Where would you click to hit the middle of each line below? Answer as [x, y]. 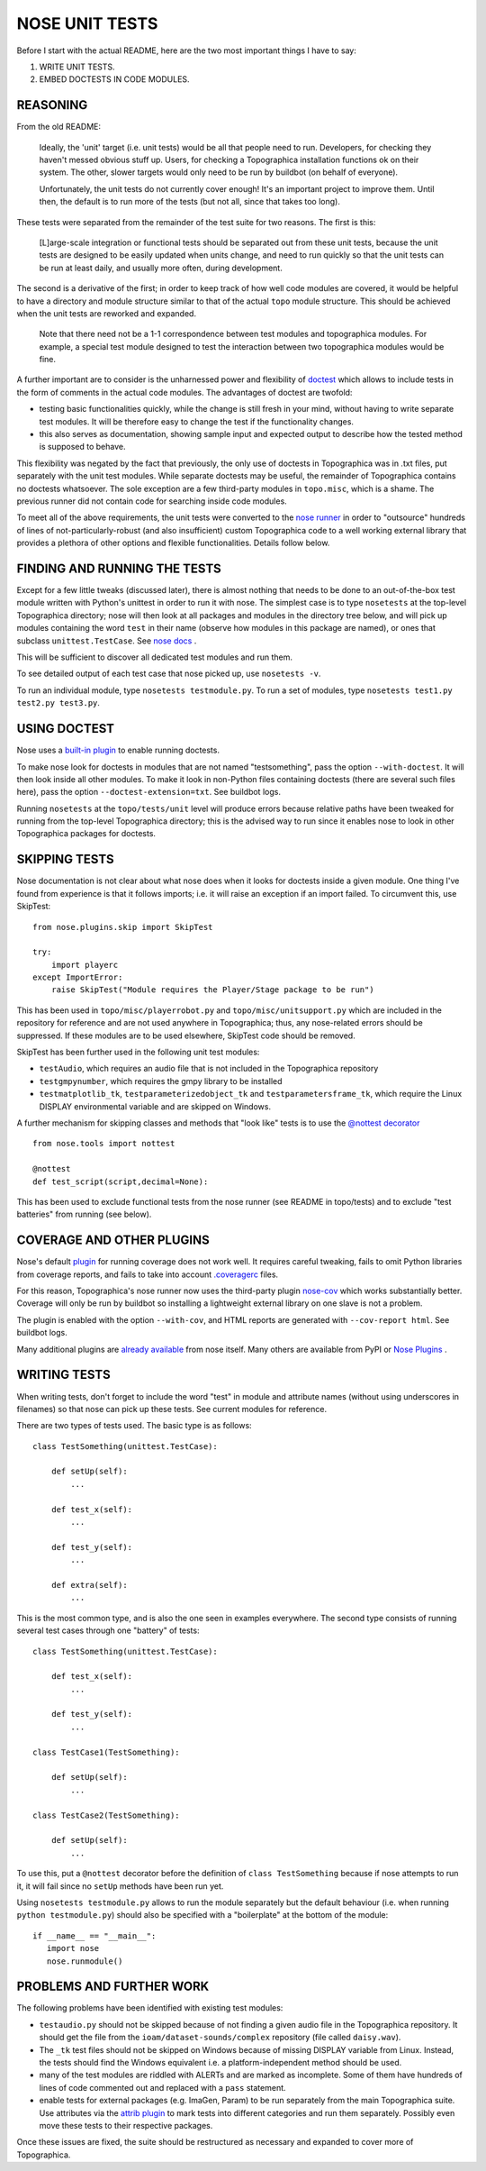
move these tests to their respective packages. [126, 2125]
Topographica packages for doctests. [86, 834]
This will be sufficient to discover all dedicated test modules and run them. [154, 657]
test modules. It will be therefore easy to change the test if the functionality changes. [197, 421]
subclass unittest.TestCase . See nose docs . [107, 641]
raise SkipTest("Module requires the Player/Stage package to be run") [212, 990]
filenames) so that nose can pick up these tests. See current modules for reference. [172, 1409]
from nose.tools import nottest [104, 1144]
